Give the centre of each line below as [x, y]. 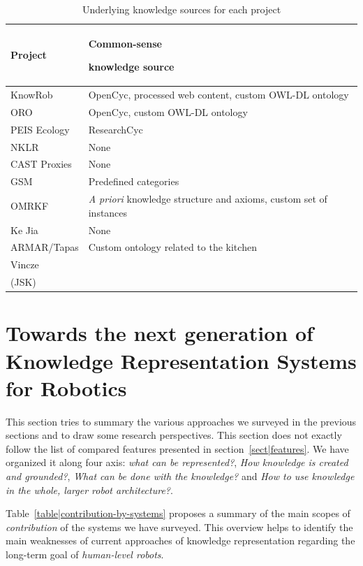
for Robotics [66, 387]
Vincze [25, 264]
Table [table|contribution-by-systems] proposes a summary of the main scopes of [178, 513]
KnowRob [32, 95]
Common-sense [125, 43]
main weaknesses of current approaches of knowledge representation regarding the [180, 540]
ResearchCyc [116, 129]
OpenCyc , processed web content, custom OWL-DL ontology [218, 95]
